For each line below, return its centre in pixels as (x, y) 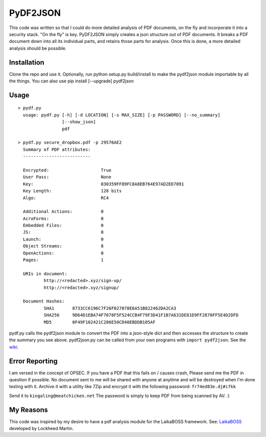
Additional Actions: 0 (63, 212)
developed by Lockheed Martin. (41, 429)
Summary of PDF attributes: (57, 149)
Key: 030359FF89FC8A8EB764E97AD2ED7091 (103, 184)
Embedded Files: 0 (63, 225)
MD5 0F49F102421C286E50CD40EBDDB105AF (100, 322)
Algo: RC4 (66, 198)
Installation (27, 62)
